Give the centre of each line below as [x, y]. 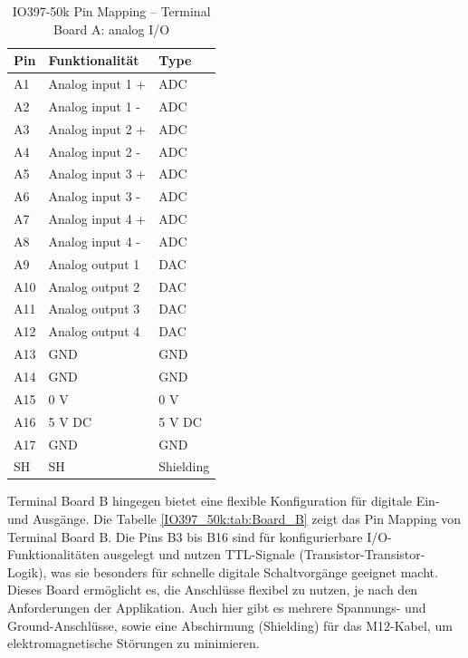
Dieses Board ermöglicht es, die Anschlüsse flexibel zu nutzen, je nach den [213, 590]
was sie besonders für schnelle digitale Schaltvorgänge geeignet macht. [244, 571]
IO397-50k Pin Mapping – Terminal [111, 11]
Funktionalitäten [53, 554]
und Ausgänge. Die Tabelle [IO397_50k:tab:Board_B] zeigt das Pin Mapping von [234, 519]
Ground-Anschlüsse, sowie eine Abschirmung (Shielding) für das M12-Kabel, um [230, 625]
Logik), [27, 571]
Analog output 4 [94, 331]
